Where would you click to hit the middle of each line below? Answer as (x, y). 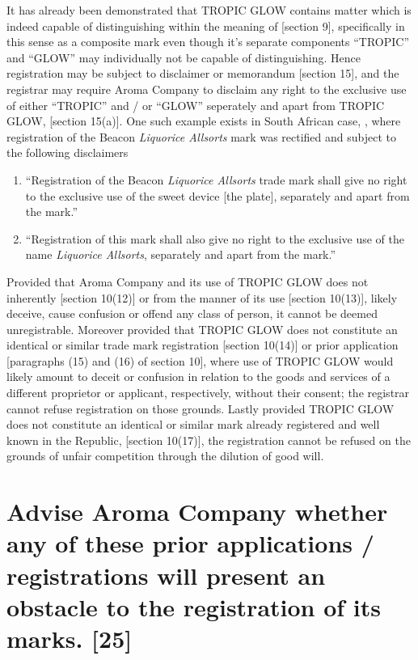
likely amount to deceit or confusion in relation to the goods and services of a (198, 377)
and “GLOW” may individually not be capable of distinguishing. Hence (184, 57)
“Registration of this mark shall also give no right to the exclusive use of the (215, 238)
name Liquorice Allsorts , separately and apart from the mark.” (181, 254)
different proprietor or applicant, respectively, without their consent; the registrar (208, 393)
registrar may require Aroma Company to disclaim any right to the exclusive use (207, 89)
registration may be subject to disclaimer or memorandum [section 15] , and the (203, 73)
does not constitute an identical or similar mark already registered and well (193, 424)
